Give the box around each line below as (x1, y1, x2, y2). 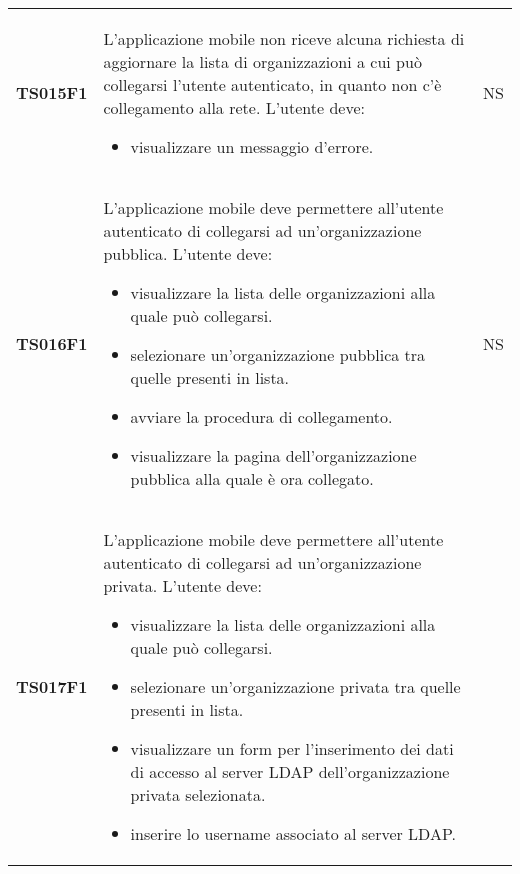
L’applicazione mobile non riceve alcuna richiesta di (103, 27, 465, 50)
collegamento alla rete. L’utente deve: (103, 96, 365, 119)
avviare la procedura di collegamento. (130, 405, 393, 428)
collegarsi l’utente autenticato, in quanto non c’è (103, 73, 442, 96)
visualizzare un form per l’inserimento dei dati (130, 737, 454, 760)
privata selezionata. (130, 783, 266, 806)
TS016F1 (16, 331, 88, 355)
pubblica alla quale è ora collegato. (130, 467, 374, 490)
